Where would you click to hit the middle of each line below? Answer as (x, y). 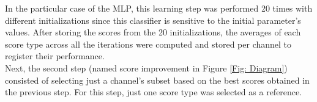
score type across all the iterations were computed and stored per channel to (148, 44)
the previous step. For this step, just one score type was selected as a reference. (154, 92)
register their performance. (55, 56)
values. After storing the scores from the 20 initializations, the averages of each (153, 32)
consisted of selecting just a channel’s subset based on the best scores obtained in (157, 80)
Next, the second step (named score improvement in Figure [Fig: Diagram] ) (146, 67)
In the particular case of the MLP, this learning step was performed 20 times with (159, 8)
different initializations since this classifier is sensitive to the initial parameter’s (153, 20)
